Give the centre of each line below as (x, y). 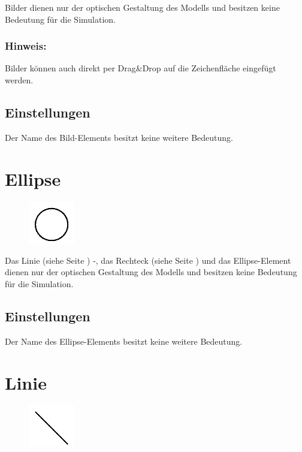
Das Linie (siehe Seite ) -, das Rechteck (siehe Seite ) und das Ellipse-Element (148, 260)
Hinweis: (26, 46)
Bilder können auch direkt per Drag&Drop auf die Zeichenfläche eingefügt (141, 68)
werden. (19, 80)
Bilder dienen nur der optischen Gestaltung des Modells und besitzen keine (142, 7)
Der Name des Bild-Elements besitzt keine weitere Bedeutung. (119, 137)
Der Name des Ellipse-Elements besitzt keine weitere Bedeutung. (124, 341)
